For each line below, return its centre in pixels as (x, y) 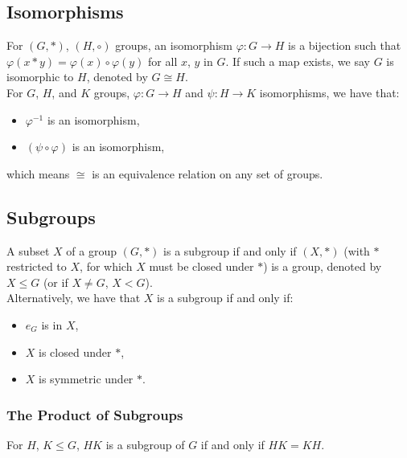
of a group (92, 250)
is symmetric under (86, 379)
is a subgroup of (145, 444)
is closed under (75, 352)
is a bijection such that (345, 45)
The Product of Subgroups (95, 414)
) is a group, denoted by (323, 266)
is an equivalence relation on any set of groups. (208, 173)
